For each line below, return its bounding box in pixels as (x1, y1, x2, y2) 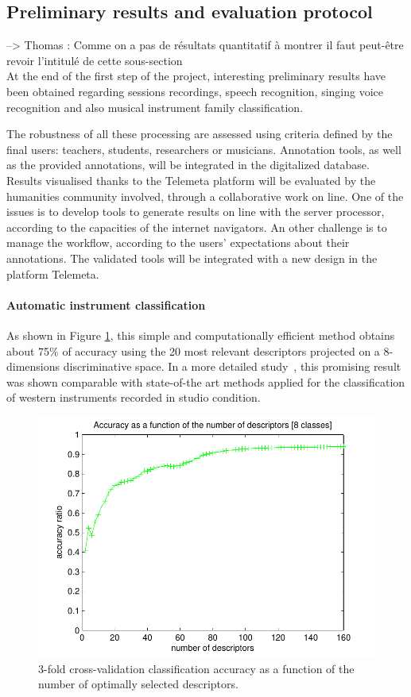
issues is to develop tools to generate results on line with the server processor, (6, 203, 385, 220)
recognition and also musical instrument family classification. (6, 98, 304, 115)
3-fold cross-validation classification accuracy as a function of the (38, 660, 355, 676)
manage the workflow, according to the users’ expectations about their (6, 234, 350, 251)
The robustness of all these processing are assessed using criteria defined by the (6, 125, 393, 142)
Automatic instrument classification (6, 296, 206, 313)
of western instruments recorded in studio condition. (6, 389, 261, 406)
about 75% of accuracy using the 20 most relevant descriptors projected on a (6, 342, 380, 359)
